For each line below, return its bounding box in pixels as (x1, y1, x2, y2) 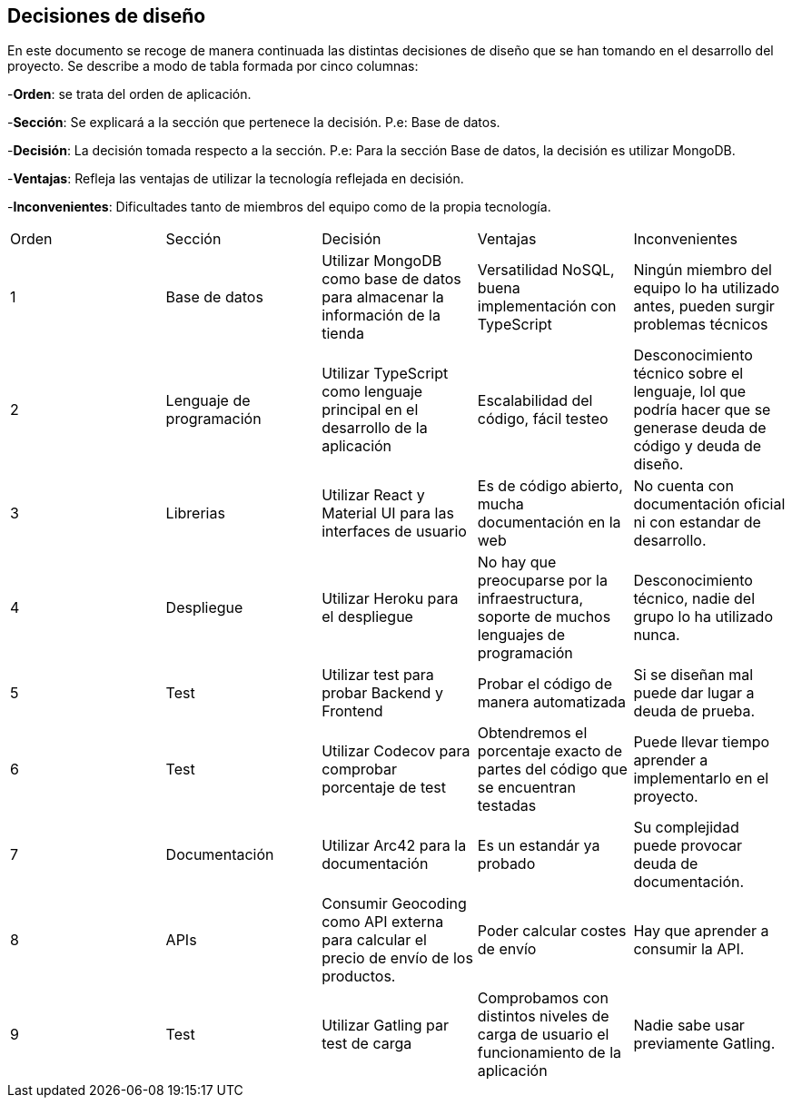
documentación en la (477, 513, 621, 532)
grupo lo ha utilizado (633, 607, 774, 626)
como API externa (322, 913, 444, 932)
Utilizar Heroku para (322, 589, 459, 608)
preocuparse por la (477, 571, 608, 590)
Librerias (165, 504, 225, 523)
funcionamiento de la (477, 1043, 621, 1062)
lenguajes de (477, 626, 565, 645)
